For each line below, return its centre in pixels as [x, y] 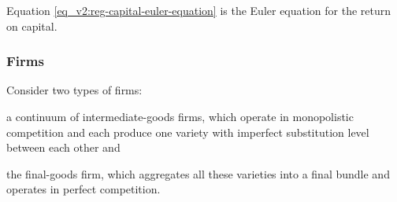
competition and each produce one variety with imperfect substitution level [188, 132]
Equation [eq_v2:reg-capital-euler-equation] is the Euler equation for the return [199, 10]
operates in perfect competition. [83, 189]
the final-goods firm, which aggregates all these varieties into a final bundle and [198, 173]
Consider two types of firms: [74, 90]
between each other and [63, 147]
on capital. [32, 26]
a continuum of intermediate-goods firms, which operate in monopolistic [180, 116]
